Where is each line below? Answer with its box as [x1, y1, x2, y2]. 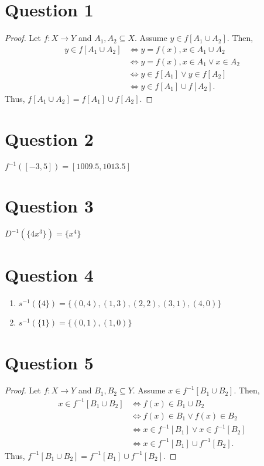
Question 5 [5, 350, 94, 374]
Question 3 [5, 194, 94, 218]
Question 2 [5, 126, 94, 150]
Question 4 [5, 263, 94, 287]
